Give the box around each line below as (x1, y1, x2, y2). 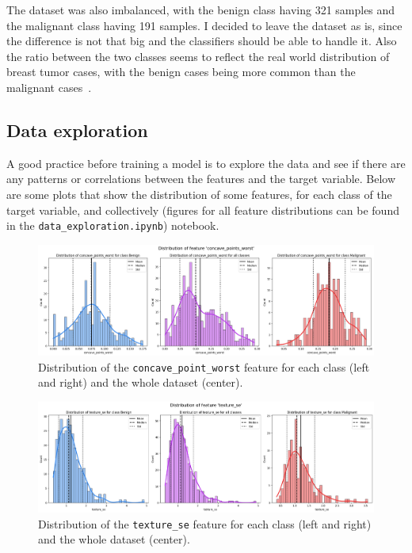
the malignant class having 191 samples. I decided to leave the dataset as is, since (6, 17, 402, 33)
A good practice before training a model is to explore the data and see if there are (6, 154, 406, 171)
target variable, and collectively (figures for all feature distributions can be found (6, 201, 399, 218)
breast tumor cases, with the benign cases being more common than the (6, 63, 356, 80)
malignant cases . (6, 78, 92, 95)
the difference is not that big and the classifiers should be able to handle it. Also (6, 32, 397, 49)
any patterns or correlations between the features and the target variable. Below (6, 170, 396, 187)
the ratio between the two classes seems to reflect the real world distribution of (6, 48, 390, 64)
